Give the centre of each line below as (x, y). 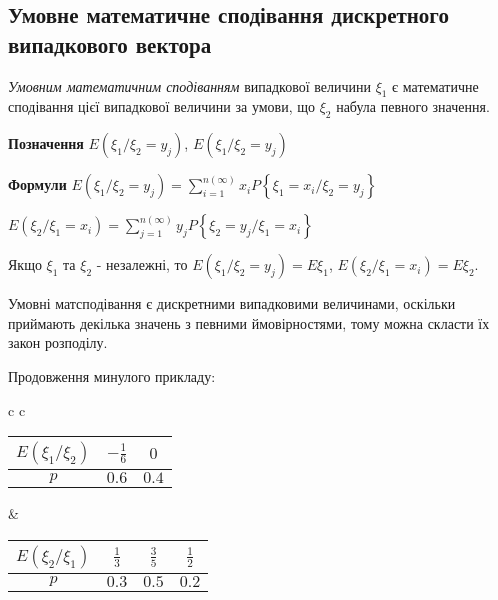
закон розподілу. (58, 342)
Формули (37, 184)
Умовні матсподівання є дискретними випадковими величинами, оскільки (232, 303)
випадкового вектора (110, 43)
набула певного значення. (413, 106)
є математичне (435, 85)
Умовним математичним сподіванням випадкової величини (189, 85)
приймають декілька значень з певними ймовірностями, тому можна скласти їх (249, 322)
